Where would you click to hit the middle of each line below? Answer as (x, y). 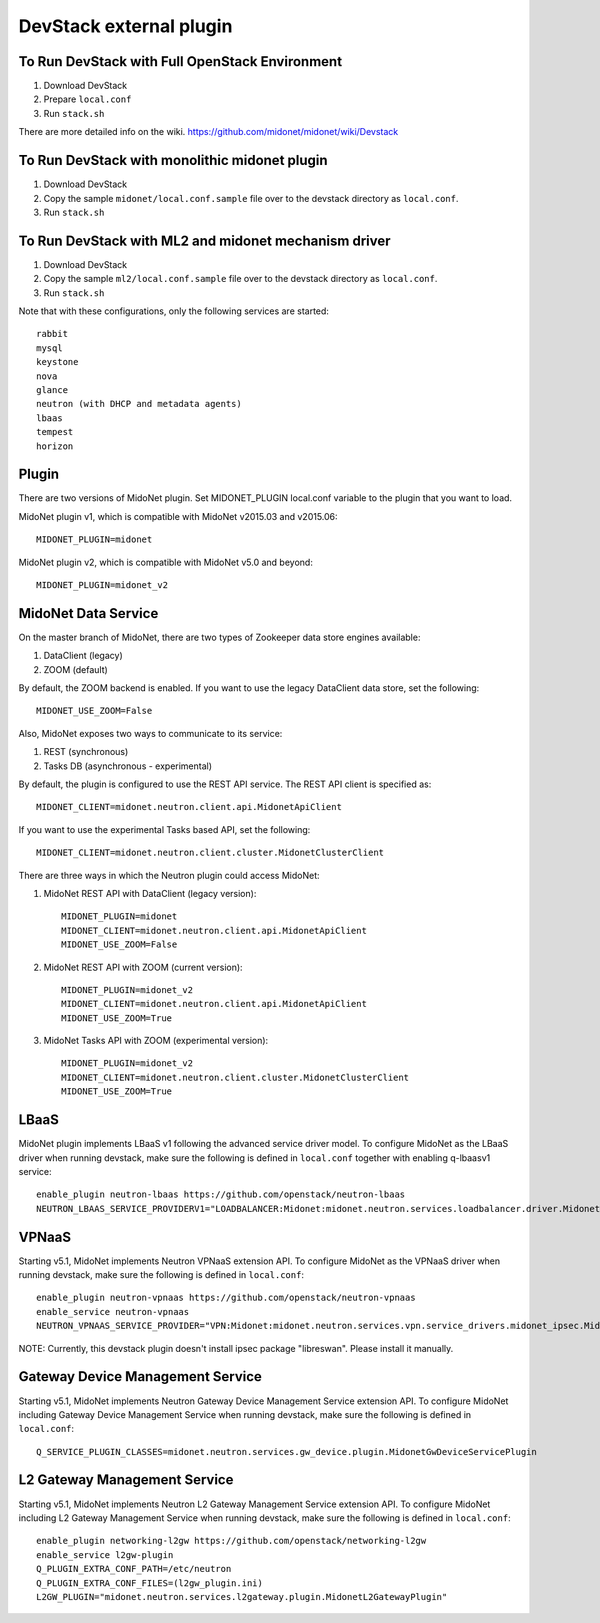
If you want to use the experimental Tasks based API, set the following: (164, 829)
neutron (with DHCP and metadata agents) (139, 404)
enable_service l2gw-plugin (105, 1554)
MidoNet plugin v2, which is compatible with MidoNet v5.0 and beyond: (166, 562)
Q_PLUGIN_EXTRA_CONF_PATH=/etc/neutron (134, 1569)
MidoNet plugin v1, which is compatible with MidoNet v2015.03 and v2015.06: (178, 516)
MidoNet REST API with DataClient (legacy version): (150, 893)
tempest (55, 432)
